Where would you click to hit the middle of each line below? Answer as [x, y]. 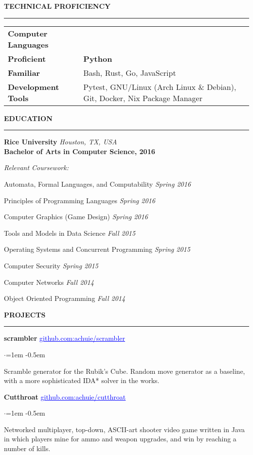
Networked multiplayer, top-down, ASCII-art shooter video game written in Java [125, 429]
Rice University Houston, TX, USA [61, 142]
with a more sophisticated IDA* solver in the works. [82, 380]
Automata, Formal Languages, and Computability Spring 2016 [98, 184]
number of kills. [27, 448]
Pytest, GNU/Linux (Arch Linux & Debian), [160, 87]
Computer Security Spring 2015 [51, 265]
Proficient [27, 58]
